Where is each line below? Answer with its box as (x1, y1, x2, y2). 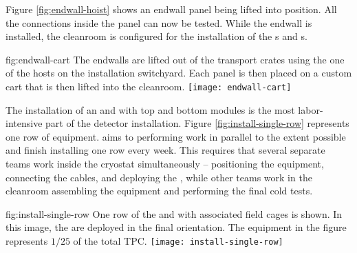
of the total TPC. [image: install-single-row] (73, 233, 283, 247)
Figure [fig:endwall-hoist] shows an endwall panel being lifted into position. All (6, 2, 337, 16)
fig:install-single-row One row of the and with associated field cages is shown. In (6, 206, 343, 221)
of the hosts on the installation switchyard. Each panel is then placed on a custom (6, 65, 352, 80)
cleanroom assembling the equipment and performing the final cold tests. (6, 183, 313, 198)
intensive (6, 116, 43, 130)
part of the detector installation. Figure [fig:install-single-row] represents (45, 116, 349, 130)
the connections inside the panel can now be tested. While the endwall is (6, 15, 312, 30)
